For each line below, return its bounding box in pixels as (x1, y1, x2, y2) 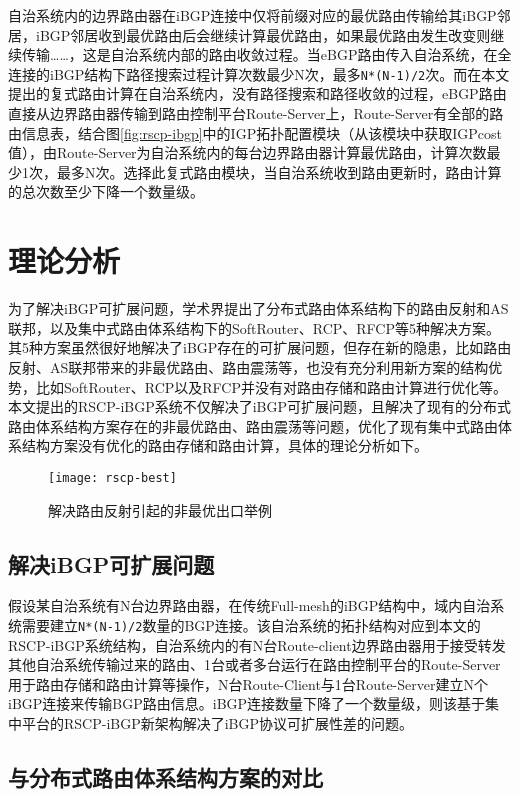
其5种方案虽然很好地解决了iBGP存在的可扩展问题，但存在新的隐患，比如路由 (8, 337, 512, 358)
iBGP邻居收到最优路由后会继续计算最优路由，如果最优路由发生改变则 (35, 24, 491, 45)
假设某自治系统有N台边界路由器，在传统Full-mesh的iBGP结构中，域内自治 (8, 595, 491, 616)
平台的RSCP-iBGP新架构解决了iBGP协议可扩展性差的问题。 (21, 712, 414, 733)
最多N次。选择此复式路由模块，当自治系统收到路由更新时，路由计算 (56, 161, 502, 182)
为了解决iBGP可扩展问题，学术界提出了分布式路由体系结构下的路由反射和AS (8, 298, 509, 319)
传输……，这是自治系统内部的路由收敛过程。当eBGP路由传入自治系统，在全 (21, 44, 512, 65)
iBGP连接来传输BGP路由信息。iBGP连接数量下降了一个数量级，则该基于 (8, 693, 486, 714)
